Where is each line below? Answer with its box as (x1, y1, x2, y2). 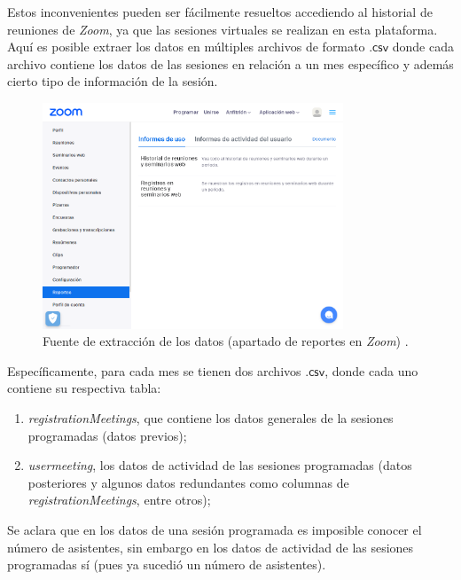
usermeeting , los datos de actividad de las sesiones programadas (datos (27, 456, 412, 474)
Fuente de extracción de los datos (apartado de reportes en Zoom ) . (43, 332, 409, 350)
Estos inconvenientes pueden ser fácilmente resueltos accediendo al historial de (7, 3, 433, 20)
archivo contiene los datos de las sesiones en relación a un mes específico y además (7, 54, 454, 73)
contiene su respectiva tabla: (7, 379, 161, 397)
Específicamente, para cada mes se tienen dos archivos (7, 361, 301, 380)
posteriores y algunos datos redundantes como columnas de (27, 473, 349, 491)
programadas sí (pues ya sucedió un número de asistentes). (7, 555, 326, 574)
